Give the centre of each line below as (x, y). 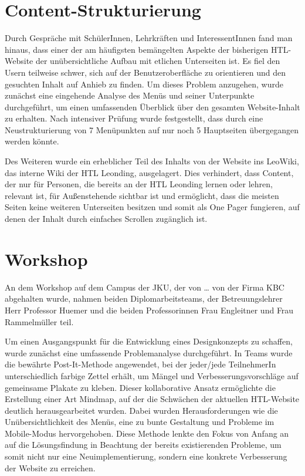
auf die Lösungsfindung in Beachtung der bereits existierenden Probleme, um (143, 445)
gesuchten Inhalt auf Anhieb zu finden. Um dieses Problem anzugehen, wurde (144, 84)
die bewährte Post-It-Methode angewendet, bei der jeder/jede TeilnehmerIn (140, 364)
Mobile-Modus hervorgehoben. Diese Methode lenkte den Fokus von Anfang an (147, 433)
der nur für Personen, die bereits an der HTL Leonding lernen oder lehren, (139, 184)
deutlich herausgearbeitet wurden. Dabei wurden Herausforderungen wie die (141, 410)
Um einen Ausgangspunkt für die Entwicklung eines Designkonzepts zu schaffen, (149, 341)
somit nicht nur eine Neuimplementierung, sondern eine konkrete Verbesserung (146, 456)
